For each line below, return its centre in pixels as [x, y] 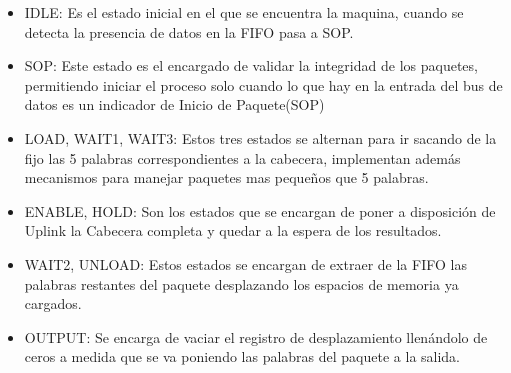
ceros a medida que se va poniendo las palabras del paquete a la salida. [242, 356]
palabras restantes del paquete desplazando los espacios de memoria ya [241, 283]
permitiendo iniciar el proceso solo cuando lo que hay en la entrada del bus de [263, 84]
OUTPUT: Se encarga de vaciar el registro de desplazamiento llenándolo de [256, 336]
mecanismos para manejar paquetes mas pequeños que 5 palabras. [226, 177]
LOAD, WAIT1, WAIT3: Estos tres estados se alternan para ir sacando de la [260, 137]
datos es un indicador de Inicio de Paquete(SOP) [174, 104]
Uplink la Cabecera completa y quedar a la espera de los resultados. [233, 230]
